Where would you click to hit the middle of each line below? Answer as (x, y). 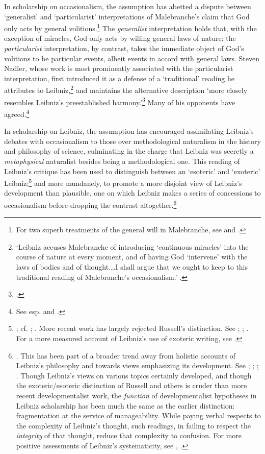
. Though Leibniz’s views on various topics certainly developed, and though (134, 375)
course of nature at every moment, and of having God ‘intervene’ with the (132, 257)
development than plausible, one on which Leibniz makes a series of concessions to (132, 193)
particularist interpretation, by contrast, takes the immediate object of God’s (124, 48)
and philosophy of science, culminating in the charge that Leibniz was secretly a (129, 151)
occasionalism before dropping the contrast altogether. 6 (90, 204)
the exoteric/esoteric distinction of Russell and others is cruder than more (131, 385)
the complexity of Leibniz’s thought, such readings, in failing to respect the (134, 425)
